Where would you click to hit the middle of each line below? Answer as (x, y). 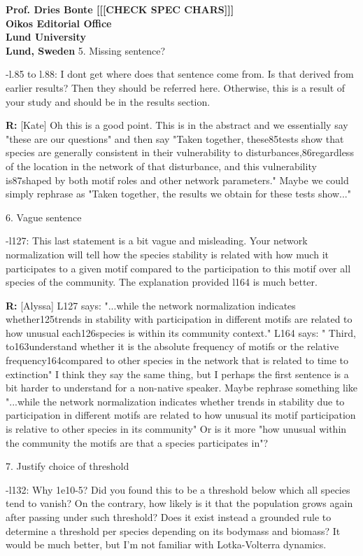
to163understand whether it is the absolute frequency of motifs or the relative (172, 346)
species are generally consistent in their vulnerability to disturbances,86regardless (180, 152)
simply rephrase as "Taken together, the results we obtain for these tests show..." (178, 194)
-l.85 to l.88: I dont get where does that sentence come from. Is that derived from (180, 74)
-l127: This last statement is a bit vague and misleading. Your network (157, 241)
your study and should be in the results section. (108, 101)
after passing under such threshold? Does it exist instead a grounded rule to (169, 517)
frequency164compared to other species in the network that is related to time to (177, 360)
